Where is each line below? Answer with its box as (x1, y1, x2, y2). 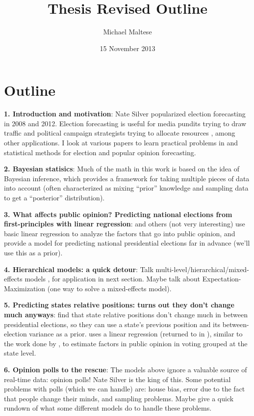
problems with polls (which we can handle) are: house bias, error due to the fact (4, 384, 245, 394)
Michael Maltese (103, 27, 152, 37)
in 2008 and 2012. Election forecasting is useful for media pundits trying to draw (4, 118, 247, 128)
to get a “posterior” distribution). (4, 193, 105, 202)
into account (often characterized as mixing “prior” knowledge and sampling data (4, 183, 249, 193)
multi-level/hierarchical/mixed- (155, 264, 249, 274)
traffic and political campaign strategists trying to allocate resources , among (4, 128, 235, 138)
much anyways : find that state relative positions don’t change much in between (4, 309, 248, 319)
